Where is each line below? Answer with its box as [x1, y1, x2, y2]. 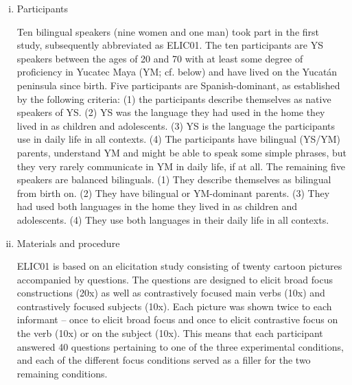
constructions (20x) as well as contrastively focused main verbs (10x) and [16, 285, 325, 300]
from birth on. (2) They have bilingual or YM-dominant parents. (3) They [16, 185, 330, 200]
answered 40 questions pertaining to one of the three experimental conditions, [16, 339, 344, 353]
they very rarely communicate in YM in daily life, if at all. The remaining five [16, 159, 345, 173]
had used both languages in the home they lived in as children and [16, 199, 298, 213]
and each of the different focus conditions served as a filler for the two [16, 353, 311, 367]
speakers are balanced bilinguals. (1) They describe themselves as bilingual [16, 172, 331, 187]
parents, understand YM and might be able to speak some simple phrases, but [16, 145, 347, 159]
